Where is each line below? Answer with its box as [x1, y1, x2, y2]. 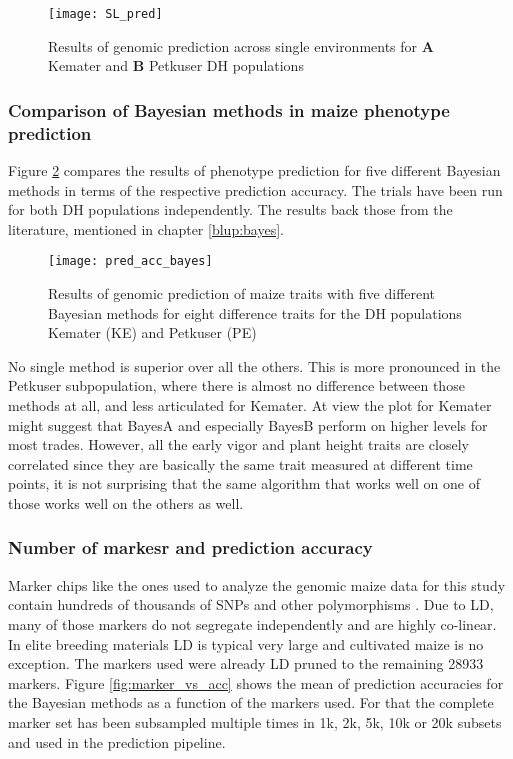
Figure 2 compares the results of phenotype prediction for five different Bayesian [8, 159, 501, 180]
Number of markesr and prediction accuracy [8, 535, 373, 560]
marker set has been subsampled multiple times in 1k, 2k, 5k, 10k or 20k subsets [8, 711, 502, 732]
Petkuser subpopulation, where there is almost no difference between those [8, 375, 465, 396]
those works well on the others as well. [8, 492, 244, 513]
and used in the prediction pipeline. [8, 731, 226, 752]
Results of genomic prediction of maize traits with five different [48, 283, 436, 304]
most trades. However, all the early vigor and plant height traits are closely [8, 434, 469, 455]
